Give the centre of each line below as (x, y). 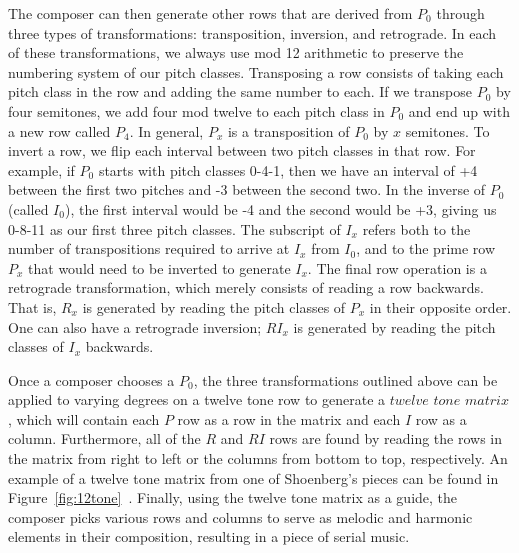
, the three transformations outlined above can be (345, 379)
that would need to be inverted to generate (159, 267)
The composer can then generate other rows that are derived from (210, 13)
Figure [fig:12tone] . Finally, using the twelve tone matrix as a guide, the (233, 497)
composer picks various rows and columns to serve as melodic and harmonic (240, 516)
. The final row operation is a (397, 267)
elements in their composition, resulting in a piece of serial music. (209, 536)
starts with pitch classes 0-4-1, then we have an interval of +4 (288, 169)
